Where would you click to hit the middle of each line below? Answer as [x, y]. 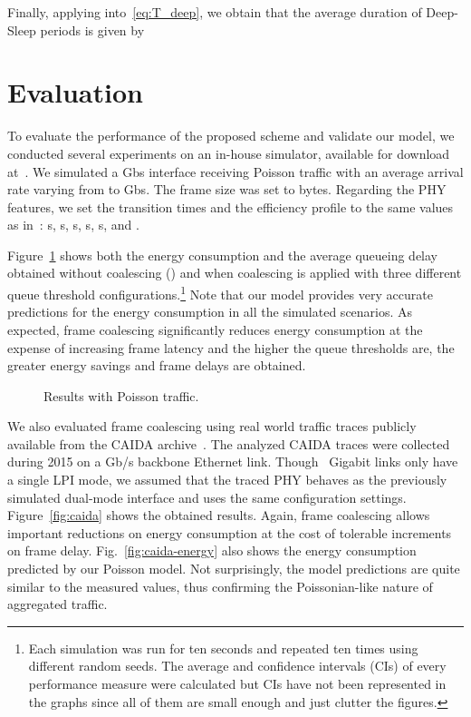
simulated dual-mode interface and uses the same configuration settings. [207, 497]
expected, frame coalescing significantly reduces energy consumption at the [215, 329]
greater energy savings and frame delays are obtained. [157, 365]
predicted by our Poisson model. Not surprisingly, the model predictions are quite [234, 569]
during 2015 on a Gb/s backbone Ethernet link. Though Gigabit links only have [233, 462]
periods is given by [92, 29]
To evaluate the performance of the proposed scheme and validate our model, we [231, 136]
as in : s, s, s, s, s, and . [73, 225]
